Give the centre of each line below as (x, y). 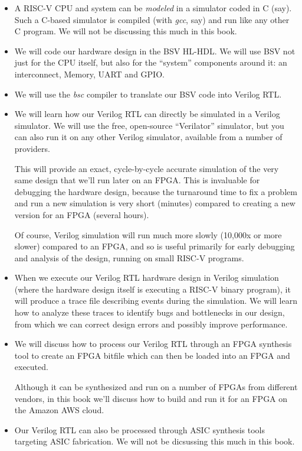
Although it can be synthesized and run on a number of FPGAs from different (156, 387)
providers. (32, 148)
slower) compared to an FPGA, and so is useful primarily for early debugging (155, 246)
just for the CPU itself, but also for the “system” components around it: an (151, 62)
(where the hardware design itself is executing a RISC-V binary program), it (152, 289)
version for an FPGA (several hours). (82, 214)
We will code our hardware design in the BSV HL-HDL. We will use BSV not (155, 51)
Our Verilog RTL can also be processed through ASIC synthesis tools (139, 429)
